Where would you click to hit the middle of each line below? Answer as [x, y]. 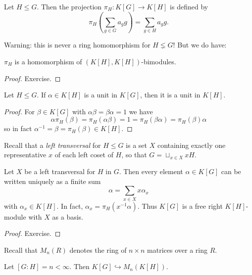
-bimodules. [159, 61]
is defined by [189, 6]
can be [231, 171]
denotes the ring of [98, 250]
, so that [134, 155]
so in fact [18, 128]
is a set [137, 145]
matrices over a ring [177, 250]
